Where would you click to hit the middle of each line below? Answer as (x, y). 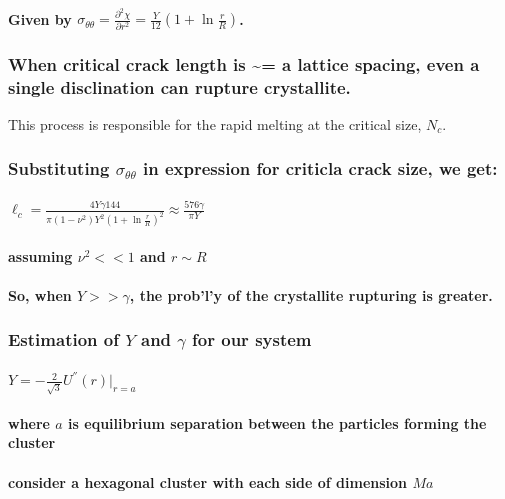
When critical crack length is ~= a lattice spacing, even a (244, 63)
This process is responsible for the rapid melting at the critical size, (215, 123)
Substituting (59, 168)
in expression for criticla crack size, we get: (320, 168)
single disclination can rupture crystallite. (179, 86)
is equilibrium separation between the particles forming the (277, 422)
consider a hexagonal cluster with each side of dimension (208, 481)
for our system (252, 339)
